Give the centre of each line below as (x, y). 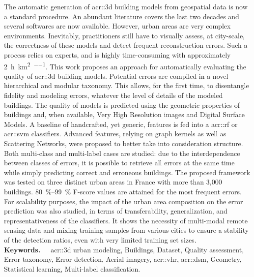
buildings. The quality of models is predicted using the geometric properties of (122, 105)
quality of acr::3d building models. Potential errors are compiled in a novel (116, 76)
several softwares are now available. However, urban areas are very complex (117, 26)
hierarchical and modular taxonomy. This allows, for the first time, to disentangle (127, 85)
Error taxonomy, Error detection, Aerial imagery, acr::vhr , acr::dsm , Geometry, (123, 259)
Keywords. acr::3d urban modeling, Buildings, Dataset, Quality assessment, (124, 249)
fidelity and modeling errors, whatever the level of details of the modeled (113, 95)
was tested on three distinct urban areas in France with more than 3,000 (113, 182)
